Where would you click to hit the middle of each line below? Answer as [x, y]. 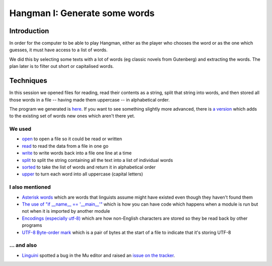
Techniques [28, 81]
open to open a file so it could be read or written [72, 139]
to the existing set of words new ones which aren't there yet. [72, 116]
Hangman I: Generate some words [82, 13]
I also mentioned [30, 187]
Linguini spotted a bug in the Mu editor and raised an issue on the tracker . [98, 255]
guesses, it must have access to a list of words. [58, 50]
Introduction [29, 31]
